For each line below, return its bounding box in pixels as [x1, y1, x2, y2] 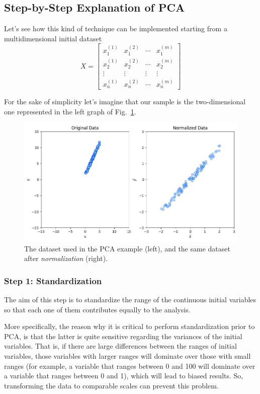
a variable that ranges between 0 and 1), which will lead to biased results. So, [4, 370, 243, 381]
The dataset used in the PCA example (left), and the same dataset [24, 243, 230, 253]
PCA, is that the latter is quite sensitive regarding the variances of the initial [4, 331, 242, 341]
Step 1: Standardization [4, 274, 102, 287]
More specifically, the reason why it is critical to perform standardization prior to [4, 321, 255, 332]
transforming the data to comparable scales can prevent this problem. [4, 380, 219, 390]
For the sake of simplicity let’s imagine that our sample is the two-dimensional [4, 96, 246, 107]
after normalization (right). [24, 253, 108, 264]
